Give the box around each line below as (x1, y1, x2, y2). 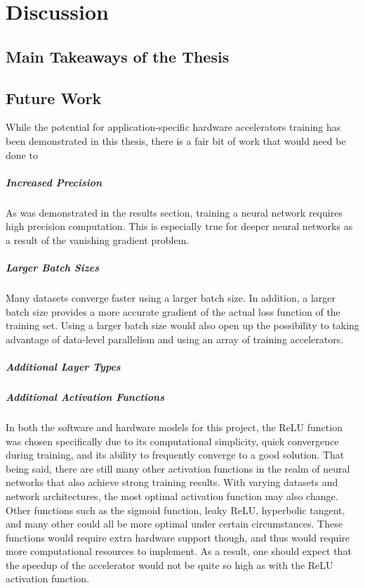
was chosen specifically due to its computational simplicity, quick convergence (6, 433, 339, 448)
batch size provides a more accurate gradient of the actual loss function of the (6, 304, 340, 319)
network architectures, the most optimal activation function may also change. (6, 488, 338, 503)
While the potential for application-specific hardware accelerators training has (6, 120, 341, 134)
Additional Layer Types (6, 359, 121, 374)
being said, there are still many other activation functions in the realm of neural (6, 461, 350, 475)
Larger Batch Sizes (6, 260, 99, 275)
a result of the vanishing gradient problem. (6, 232, 190, 247)
